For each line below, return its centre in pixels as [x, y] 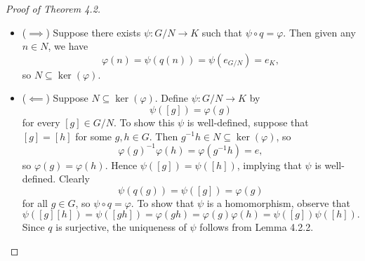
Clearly [74, 179]
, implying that [269, 165]
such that [222, 32]
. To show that [162, 202]
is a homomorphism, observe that [278, 202]
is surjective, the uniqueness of [121, 227]
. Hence [121, 165]
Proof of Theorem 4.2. [53, 8]
